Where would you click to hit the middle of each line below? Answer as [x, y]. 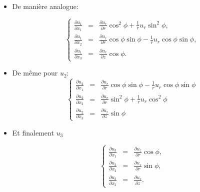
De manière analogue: [45, 6]
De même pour [35, 73]
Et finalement [33, 132]
